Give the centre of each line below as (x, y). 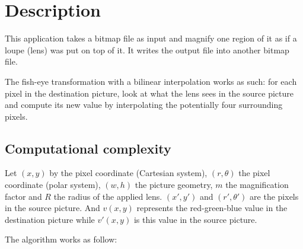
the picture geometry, (174, 185)
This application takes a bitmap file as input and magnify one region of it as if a (151, 38)
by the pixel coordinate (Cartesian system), (128, 173)
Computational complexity (88, 148)
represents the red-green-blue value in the (212, 208)
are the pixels (274, 196)
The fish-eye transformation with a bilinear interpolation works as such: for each (151, 81)
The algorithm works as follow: (61, 239)
